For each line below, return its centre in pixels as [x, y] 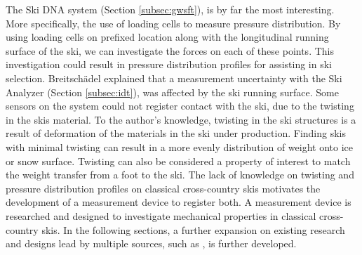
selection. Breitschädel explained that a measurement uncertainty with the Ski [174, 78]
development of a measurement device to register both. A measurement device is [179, 202]
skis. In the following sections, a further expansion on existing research [193, 229]
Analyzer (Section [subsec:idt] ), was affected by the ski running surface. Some [172, 92]
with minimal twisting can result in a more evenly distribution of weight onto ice [180, 146]
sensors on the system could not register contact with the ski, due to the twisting [180, 106]
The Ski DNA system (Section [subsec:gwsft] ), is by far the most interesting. [170, 9]
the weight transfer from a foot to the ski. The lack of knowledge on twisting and [180, 175]
